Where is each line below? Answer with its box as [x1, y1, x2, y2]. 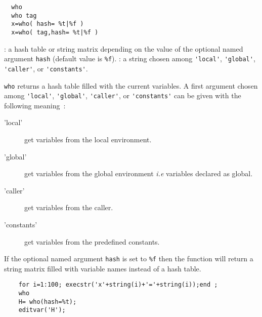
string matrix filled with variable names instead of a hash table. [4, 263, 201, 273]
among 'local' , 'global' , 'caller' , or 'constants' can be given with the [4, 90, 241, 101]
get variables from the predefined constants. [24, 236, 160, 247]
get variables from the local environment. [24, 134, 152, 145]
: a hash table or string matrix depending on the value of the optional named [4, 43, 243, 54]
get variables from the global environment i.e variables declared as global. [24, 168, 253, 179]
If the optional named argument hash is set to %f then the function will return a [4, 253, 253, 264]
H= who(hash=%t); [18, 298, 77, 305]
